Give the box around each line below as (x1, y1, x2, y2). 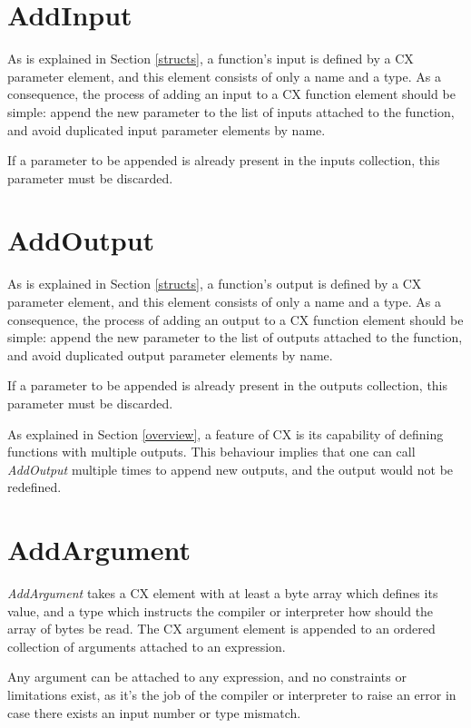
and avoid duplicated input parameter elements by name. (7, 120, 326, 139)
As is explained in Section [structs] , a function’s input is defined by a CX (7, 49, 414, 68)
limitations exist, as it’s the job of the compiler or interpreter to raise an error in (7, 685, 456, 704)
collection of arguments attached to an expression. (7, 636, 286, 655)
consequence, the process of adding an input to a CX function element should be (7, 84, 456, 103)
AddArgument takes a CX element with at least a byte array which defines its (7, 584, 438, 603)
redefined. (7, 477, 62, 497)
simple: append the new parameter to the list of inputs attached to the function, (7, 102, 455, 121)
